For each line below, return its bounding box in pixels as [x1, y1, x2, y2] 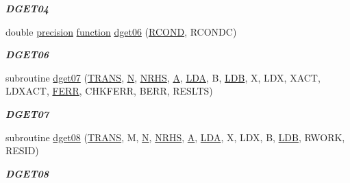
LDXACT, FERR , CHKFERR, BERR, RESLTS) [5, 84, 213, 98]
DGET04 [5, 1, 49, 15]
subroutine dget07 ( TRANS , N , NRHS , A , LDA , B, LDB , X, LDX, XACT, [5, 70, 321, 84]
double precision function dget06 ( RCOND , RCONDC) [5, 24, 237, 38]
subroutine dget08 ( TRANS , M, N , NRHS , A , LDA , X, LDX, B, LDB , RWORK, [5, 130, 345, 144]
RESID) [5, 143, 39, 158]
